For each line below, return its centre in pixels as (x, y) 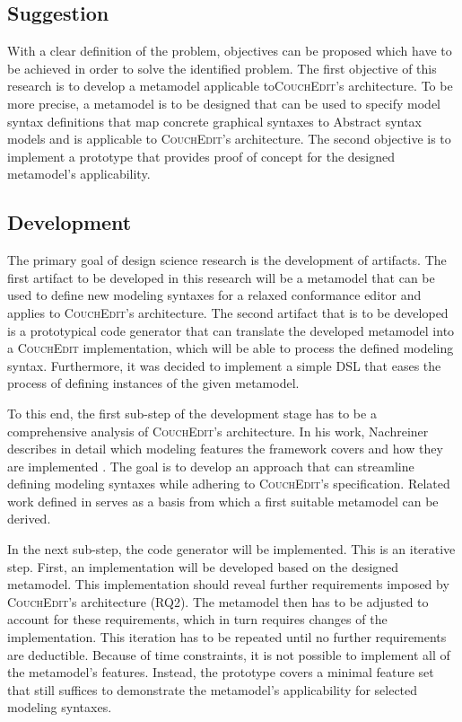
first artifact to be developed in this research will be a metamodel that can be (221, 277)
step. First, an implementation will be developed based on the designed (203, 566)
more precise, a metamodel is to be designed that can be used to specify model (224, 103)
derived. (29, 519)
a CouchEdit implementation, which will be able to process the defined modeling (231, 348)
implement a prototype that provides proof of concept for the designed (201, 156)
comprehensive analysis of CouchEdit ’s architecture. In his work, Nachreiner (218, 431)
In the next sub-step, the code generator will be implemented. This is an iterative (231, 549)
